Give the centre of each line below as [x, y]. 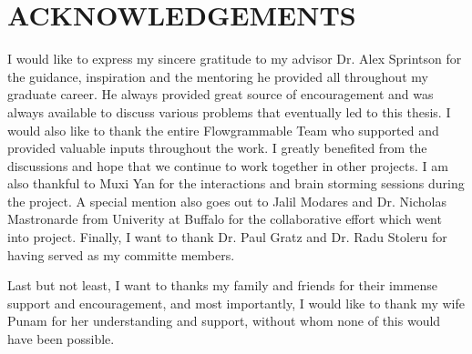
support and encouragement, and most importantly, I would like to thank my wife [236, 303]
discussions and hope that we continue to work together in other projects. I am [228, 165]
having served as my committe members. [121, 254]
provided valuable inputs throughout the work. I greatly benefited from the [217, 148]
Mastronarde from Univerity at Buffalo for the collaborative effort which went [225, 219]
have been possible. [61, 339]
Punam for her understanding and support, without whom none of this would [224, 321]
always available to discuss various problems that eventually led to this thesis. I [229, 111]
